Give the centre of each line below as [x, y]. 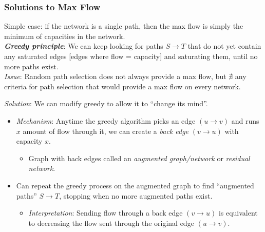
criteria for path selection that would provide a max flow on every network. [122, 86]
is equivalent [238, 213]
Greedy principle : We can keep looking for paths [84, 46]
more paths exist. [31, 66]
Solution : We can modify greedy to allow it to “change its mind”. [106, 103]
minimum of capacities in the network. [65, 36]
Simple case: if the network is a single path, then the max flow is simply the [124, 26]
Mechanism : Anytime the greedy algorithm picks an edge [106, 120]
